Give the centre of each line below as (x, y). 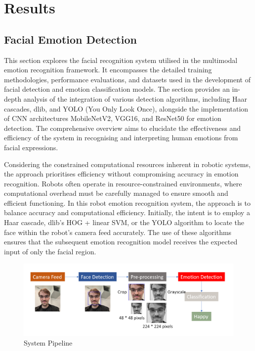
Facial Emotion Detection (70, 39)
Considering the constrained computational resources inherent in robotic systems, (127, 164)
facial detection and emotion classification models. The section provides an (117, 89)
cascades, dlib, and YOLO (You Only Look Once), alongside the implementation (126, 108)
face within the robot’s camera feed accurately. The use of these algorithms (118, 232)
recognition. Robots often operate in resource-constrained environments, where (123, 183)
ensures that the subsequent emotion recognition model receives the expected (121, 242)
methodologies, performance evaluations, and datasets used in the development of (127, 79)
